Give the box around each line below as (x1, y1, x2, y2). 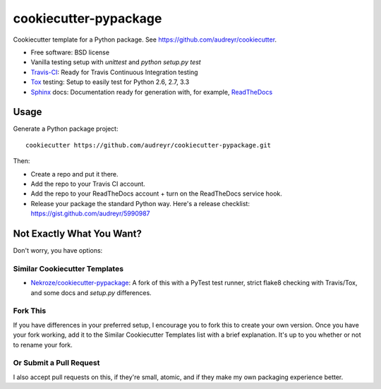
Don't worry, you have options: (13, 246, 103, 255)
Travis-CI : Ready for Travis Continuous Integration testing (30, 68, 198, 76)
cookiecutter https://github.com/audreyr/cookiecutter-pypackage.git (25, 141, 272, 149)
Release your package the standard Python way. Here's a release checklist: (30, 199, 250, 208)
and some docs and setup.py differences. (30, 288, 152, 297)
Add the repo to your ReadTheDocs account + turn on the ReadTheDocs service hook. (30, 189, 282, 198)
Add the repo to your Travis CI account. (30, 179, 146, 188)
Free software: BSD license (30, 48, 109, 56)
